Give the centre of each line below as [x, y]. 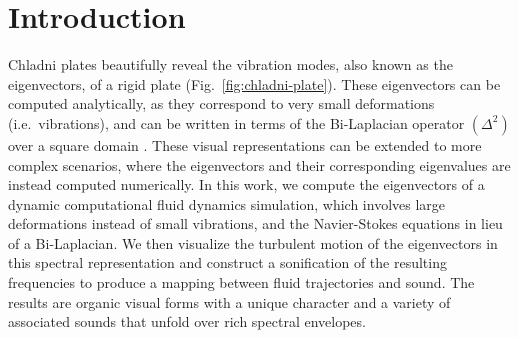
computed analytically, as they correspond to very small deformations [221, 103]
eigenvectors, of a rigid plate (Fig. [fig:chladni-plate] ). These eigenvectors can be [254, 83]
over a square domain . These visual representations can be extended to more [245, 144]
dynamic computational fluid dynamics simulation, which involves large [227, 203]
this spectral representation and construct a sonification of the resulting [227, 262]
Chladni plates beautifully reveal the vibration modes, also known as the [230, 64]
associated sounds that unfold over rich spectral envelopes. [187, 321]
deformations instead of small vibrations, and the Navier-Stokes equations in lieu [255, 223]
